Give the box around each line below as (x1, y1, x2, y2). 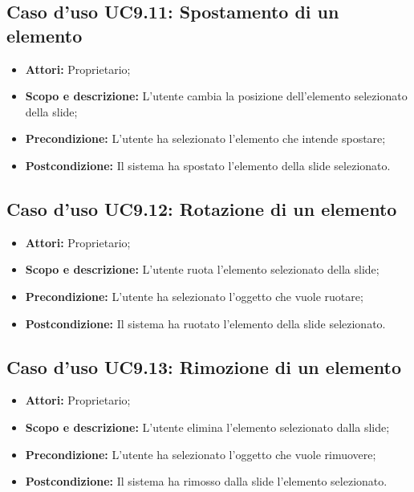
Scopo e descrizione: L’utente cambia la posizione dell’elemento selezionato (25, 87, 408, 104)
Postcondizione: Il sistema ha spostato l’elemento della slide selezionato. (25, 157, 391, 173)
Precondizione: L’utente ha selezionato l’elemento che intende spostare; (25, 130, 386, 147)
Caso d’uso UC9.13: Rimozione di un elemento (6, 354, 402, 379)
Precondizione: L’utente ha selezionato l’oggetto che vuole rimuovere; (25, 445, 376, 462)
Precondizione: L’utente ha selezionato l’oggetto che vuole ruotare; (25, 287, 363, 304)
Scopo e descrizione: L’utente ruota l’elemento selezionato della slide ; (25, 261, 379, 278)
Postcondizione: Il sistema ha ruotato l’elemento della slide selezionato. (25, 315, 386, 331)
